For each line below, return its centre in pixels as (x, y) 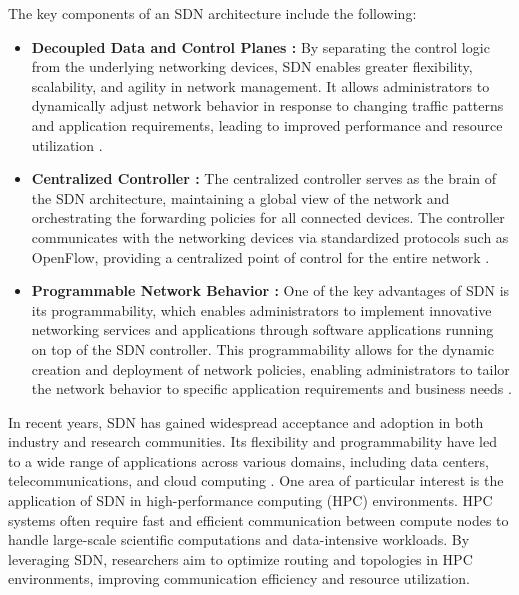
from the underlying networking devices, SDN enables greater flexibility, (252, 66)
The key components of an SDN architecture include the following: (212, 13)
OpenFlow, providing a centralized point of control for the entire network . (260, 256)
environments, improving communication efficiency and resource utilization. (239, 578)
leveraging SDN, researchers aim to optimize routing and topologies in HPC (240, 558)
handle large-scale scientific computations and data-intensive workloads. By (239, 539)
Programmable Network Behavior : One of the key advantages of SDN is (270, 290)
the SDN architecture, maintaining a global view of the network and (240, 197)
